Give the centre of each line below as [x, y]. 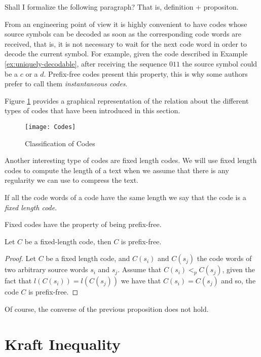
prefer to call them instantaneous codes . [66, 84]
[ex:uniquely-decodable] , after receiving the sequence [86, 63]
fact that [18, 281]
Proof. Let [20, 258]
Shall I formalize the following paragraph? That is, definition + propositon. [122, 7]
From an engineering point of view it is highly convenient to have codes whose [126, 24]
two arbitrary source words [46, 269]
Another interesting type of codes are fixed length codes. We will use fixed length [131, 160]
